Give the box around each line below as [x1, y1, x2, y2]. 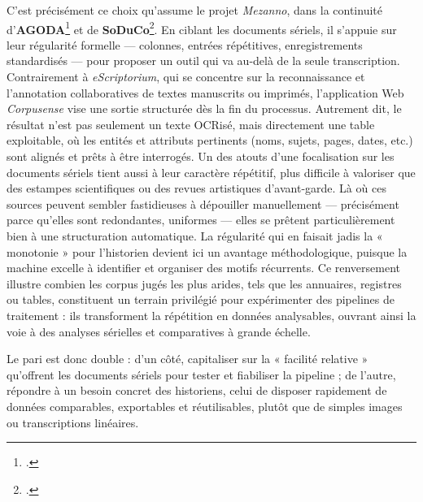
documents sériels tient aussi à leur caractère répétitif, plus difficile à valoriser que [7, 163, 416, 180]
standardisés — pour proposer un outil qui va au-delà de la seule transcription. [7, 52, 400, 69]
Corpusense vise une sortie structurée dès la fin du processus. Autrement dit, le [7, 100, 402, 117]
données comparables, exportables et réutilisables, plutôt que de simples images [7, 397, 403, 414]
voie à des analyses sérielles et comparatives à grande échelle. [7, 322, 311, 340]
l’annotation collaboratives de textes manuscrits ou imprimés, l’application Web [7, 84, 404, 101]
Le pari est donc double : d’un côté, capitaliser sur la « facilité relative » [7, 350, 368, 367]
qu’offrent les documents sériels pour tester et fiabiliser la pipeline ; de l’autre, [7, 366, 396, 383]
